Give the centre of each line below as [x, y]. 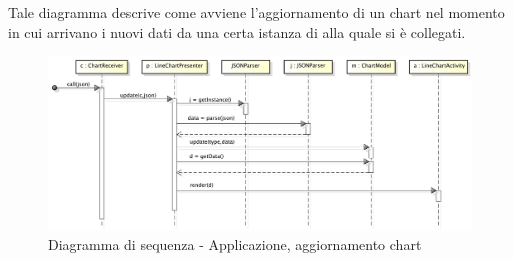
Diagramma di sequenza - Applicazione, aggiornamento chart [235, 244]
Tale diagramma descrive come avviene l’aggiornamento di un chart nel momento [256, 12]
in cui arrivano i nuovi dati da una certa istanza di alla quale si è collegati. [237, 31]
